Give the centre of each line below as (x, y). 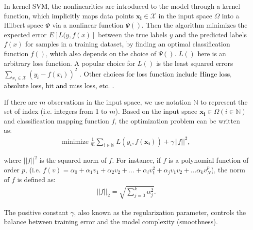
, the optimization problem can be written (177, 120)
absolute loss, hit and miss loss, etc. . (59, 85)
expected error (25, 34)
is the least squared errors (194, 63)
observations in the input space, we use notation (119, 101)
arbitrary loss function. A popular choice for (70, 63)
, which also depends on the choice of (101, 53)
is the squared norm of (73, 160)
